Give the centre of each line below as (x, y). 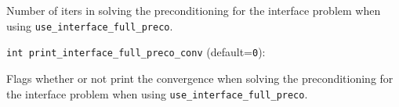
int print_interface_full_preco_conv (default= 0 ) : (136, 52)
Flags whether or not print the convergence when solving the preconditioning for (200, 78)
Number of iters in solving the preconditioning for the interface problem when (194, 10)
